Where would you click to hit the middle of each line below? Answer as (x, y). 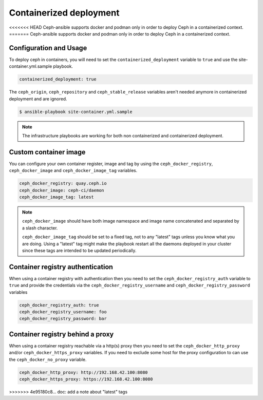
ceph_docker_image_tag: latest (57, 197)
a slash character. (40, 228)
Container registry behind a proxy (61, 334)
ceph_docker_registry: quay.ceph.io (63, 183)
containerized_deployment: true (58, 79)
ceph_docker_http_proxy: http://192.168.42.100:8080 (84, 372)
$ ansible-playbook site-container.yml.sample (76, 112)
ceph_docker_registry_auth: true (59, 305)
